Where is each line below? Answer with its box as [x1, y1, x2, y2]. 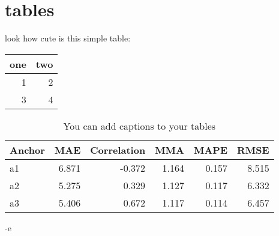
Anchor [10, 142, 45, 157]
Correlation [90, 142, 146, 157]
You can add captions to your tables [63, 118, 216, 133]
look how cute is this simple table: [5, 32, 131, 44]
